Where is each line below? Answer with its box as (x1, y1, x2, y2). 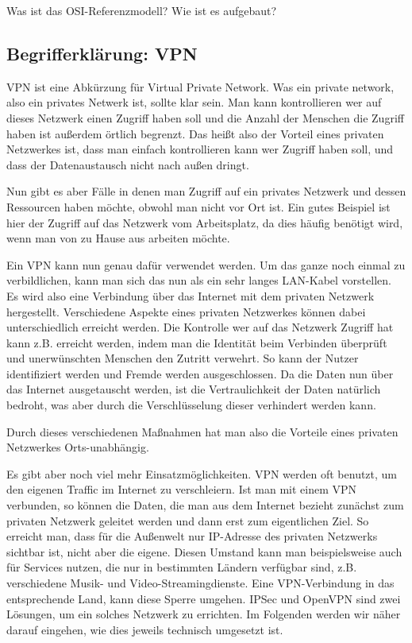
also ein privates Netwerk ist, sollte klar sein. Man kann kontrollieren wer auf (6, 94, 382, 110)
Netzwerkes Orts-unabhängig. (6, 439, 149, 455)
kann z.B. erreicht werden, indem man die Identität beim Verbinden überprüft (6, 334, 387, 351)
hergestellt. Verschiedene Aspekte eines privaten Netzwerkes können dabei (6, 303, 366, 320)
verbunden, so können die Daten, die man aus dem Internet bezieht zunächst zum (6, 497, 404, 513)
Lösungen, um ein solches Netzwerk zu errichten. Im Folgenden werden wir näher (6, 606, 401, 622)
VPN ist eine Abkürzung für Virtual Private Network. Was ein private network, (6, 78, 395, 95)
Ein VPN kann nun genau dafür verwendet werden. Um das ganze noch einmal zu (6, 256, 406, 273)
